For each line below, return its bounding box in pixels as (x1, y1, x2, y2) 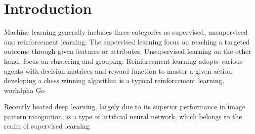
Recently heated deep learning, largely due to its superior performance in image (4, 101, 246, 112)
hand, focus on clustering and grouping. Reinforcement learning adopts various (4, 55, 243, 66)
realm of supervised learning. (4, 121, 91, 131)
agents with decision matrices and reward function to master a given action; (4, 65, 234, 76)
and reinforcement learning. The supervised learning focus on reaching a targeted (4, 36, 250, 46)
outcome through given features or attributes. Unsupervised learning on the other (4, 46, 251, 56)
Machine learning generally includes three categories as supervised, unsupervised (4, 27, 248, 37)
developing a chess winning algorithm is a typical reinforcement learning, (4, 75, 224, 86)
